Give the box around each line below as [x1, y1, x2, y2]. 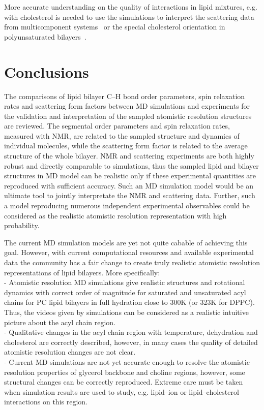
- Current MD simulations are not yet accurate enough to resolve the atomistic [4, 356, 250, 367]
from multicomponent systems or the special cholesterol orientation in [4, 21, 225, 32]
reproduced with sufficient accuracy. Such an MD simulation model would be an [4, 180, 254, 191]
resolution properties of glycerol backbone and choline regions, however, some [4, 366, 245, 377]
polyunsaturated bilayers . [4, 31, 86, 42]
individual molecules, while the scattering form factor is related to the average [4, 140, 248, 151]
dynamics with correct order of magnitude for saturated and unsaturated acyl [4, 287, 246, 297]
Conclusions [4, 61, 89, 82]
